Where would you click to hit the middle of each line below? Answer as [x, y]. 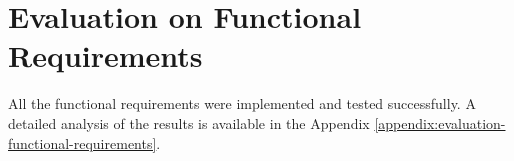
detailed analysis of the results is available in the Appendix [189, 122]
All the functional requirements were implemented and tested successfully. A [242, 103]
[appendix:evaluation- [440, 122]
